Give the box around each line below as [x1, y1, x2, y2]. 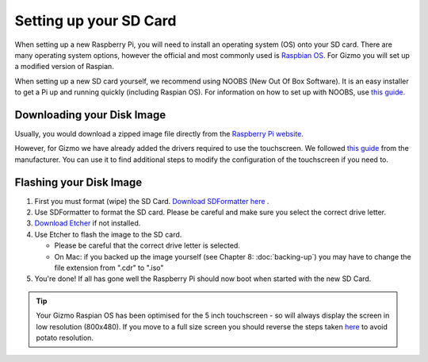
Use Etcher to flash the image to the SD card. [34, 229, 182, 239]
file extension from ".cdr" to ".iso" [54, 263, 164, 273]
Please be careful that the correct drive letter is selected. [54, 241, 241, 250]
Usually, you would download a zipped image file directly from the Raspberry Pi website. [14, 129, 304, 139]
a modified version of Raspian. [14, 62, 114, 71]
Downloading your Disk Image [14, 108, 166, 121]
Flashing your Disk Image [14, 175, 143, 189]
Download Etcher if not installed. [34, 218, 141, 228]
